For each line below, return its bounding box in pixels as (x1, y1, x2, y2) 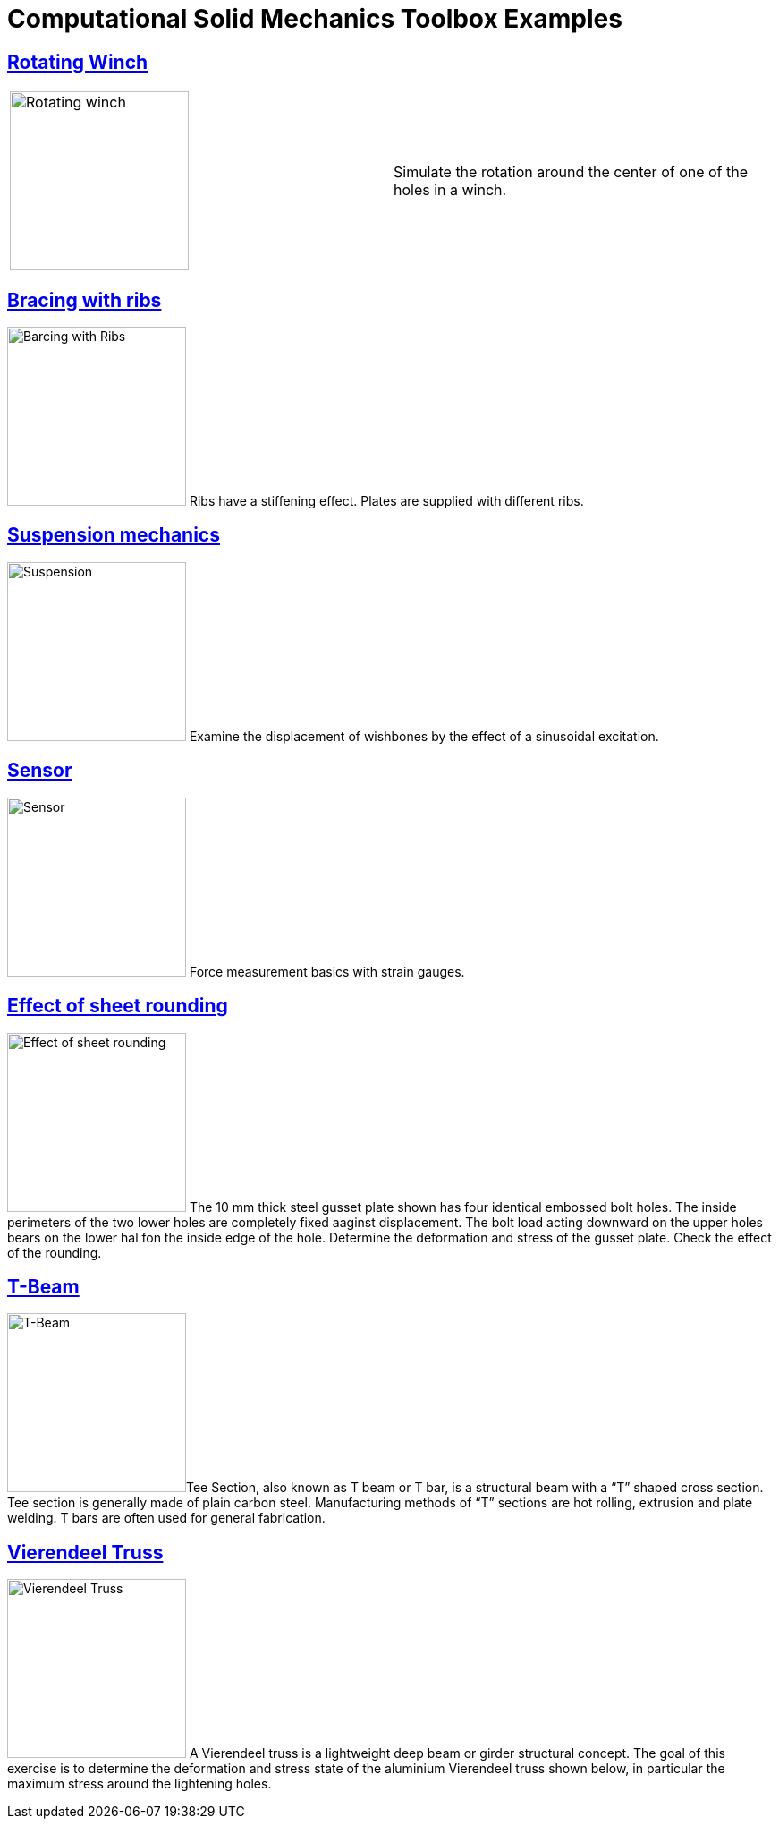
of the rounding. (7, 1244, 102, 1260)
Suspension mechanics (7, 524, 220, 547)
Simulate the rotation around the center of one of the (394, 163, 749, 182)
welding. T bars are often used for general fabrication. (7, 1510, 326, 1526)
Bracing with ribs (7, 288, 162, 311)
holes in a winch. (394, 181, 507, 200)
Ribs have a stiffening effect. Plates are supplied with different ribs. (189, 493, 584, 509)
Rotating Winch (7, 50, 148, 73)
